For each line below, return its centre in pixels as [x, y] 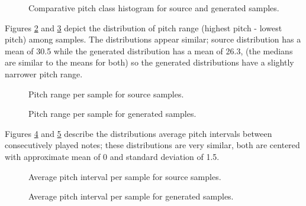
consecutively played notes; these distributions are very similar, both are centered [152, 145]
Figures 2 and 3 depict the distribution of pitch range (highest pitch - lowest [144, 27]
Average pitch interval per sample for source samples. [125, 176]
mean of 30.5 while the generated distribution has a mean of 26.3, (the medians [149, 50]
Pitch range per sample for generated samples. [112, 114]
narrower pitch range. [44, 73]
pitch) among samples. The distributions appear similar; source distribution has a [153, 39]
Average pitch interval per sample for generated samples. [131, 196]
